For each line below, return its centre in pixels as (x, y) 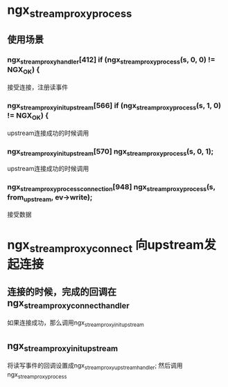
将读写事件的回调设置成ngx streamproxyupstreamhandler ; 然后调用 (95, 366)
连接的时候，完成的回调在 (62, 292)
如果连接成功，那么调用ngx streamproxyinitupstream (76, 323)
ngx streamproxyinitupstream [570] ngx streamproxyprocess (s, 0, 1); (111, 152)
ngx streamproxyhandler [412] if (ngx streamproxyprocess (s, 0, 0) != (112, 60)
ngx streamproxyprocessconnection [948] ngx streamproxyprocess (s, (112, 188)
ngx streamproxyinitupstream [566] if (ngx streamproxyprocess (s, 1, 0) (114, 106)
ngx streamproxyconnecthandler (68, 304)
